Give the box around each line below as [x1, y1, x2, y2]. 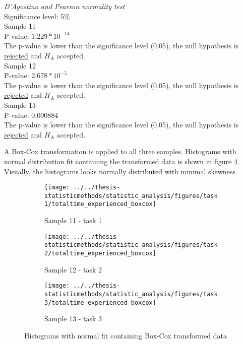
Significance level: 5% [4, 11, 70, 21]
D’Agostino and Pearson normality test [4, 1, 125, 11]
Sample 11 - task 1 [44, 215, 102, 226]
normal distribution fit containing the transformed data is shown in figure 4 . [4, 156, 239, 166]
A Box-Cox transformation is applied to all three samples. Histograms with [4, 146, 236, 157]
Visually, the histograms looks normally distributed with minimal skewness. [4, 166, 237, 176]
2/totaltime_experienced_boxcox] [44, 249, 156, 257]
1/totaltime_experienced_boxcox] [44, 200, 156, 208]
